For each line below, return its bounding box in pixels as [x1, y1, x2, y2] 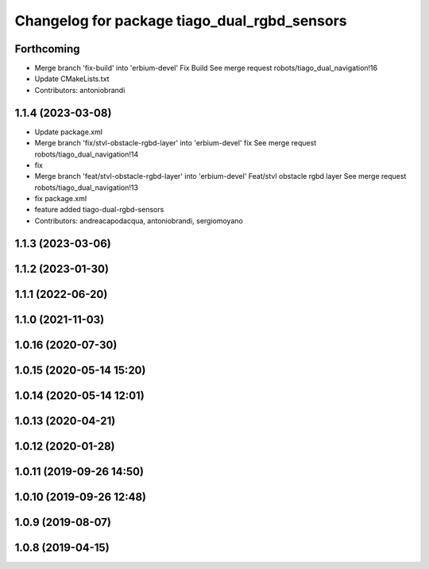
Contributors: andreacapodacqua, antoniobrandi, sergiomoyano [34, 215, 244, 226]
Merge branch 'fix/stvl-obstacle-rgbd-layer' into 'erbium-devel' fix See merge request [34, 138, 317, 148]
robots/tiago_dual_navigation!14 [34, 149, 139, 159]
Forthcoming [14, 42, 80, 56]
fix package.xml [34, 194, 87, 203]
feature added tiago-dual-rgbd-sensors [34, 205, 164, 215]
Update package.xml [34, 127, 103, 137]
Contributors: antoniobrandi [34, 85, 126, 95]
